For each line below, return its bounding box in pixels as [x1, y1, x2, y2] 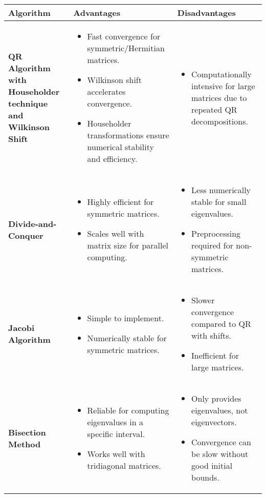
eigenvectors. [191, 416, 237, 428]
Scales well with [87, 227, 144, 239]
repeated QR [191, 103, 237, 115]
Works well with [87, 448, 145, 460]
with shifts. [191, 329, 232, 341]
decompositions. [191, 115, 248, 127]
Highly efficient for [87, 196, 154, 208]
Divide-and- [8, 217, 57, 230]
